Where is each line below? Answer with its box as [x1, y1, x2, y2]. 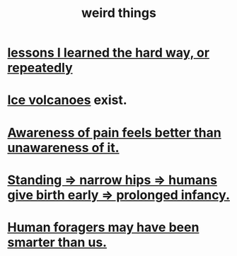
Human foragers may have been [7, 219, 200, 235]
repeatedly [7, 60, 73, 76]
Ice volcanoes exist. [7, 92, 127, 108]
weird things [81, 5, 157, 21]
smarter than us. [7, 234, 108, 250]
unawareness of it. [7, 139, 120, 156]
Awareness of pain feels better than [7, 124, 221, 141]
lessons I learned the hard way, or [7, 45, 210, 61]
